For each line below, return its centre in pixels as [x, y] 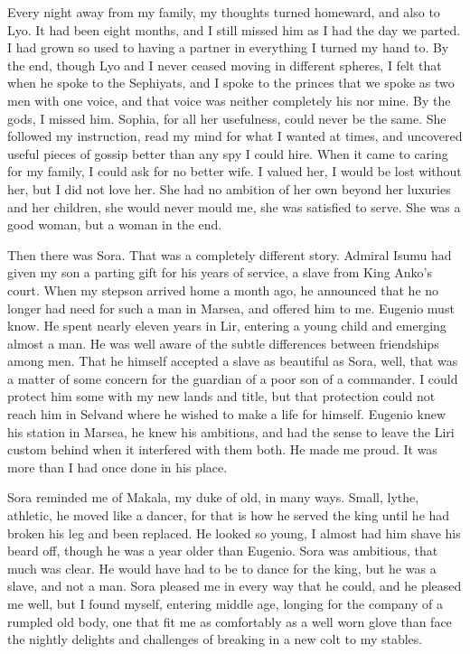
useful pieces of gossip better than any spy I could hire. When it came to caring [228, 153]
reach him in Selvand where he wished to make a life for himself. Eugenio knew [227, 414]
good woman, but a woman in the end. [115, 224]
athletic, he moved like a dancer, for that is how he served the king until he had [229, 515]
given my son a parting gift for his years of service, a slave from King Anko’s [220, 272]
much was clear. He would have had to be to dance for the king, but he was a [222, 568]
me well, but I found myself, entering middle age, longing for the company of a [225, 603]
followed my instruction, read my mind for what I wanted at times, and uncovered [235, 136]
